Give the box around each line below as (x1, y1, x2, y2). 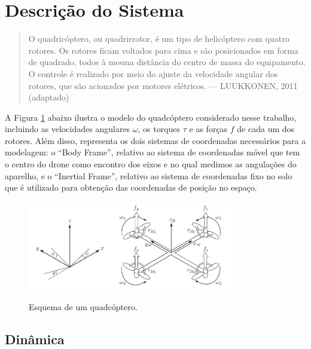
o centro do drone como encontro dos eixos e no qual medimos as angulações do (5, 158, 297, 170)
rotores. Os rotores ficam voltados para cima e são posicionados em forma (28, 44, 298, 56)
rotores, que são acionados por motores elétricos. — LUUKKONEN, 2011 (28, 79, 298, 91)
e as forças (189, 123, 228, 135)
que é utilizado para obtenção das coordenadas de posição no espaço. (5, 181, 257, 194)
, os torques (138, 123, 181, 135)
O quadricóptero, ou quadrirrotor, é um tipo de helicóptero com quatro (28, 32, 289, 45)
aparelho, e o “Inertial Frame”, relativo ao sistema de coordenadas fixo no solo (5, 169, 292, 182)
